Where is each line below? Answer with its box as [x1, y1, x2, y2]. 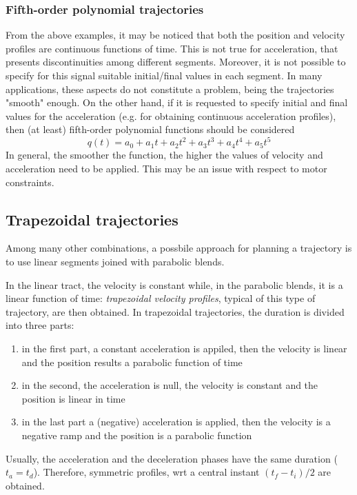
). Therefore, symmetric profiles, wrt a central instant [33, 465, 260, 479]
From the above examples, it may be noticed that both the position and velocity [6, 28, 345, 42]
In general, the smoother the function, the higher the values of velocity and [6, 148, 323, 162]
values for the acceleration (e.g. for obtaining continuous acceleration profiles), [6, 108, 336, 123]
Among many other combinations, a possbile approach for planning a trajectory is [6, 241, 352, 255]
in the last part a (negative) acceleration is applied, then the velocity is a [21, 414, 331, 429]
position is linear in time [21, 391, 125, 405]
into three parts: [6, 318, 74, 332]
